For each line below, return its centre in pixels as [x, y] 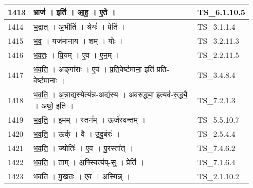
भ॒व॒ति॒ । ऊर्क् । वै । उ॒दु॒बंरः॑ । [77, 134]
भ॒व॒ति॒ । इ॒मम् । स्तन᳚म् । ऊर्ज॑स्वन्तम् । [90, 120]
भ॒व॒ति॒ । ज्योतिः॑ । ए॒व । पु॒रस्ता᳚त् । [83, 148]
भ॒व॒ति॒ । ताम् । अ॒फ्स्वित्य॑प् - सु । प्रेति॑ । [89, 162]
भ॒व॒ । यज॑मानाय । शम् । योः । [78, 41]
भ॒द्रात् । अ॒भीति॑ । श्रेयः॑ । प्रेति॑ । [79, 27]
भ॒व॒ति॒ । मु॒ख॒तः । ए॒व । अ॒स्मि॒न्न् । [81, 176]
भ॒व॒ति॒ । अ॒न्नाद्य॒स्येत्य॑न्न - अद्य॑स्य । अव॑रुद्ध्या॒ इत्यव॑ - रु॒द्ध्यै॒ [110, 94]
